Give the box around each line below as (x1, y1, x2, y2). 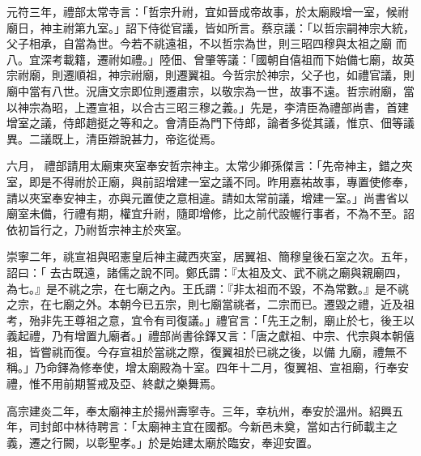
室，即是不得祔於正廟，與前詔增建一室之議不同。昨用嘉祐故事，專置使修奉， (6, 173, 415, 190)
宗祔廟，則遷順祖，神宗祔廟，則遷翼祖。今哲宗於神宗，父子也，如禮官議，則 (6, 66, 415, 83)
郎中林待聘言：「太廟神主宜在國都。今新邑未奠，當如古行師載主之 (51, 418, 398, 435)
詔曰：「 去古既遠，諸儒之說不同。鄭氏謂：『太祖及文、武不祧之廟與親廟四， (6, 263, 407, 280)
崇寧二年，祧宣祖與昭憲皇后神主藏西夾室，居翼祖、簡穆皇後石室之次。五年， (6, 248, 415, 265)
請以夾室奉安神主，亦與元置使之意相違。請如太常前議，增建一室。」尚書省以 (6, 189, 409, 206)
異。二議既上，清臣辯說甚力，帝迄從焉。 (6, 130, 222, 147)
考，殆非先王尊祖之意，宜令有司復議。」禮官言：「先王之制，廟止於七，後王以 (6, 311, 415, 328)
